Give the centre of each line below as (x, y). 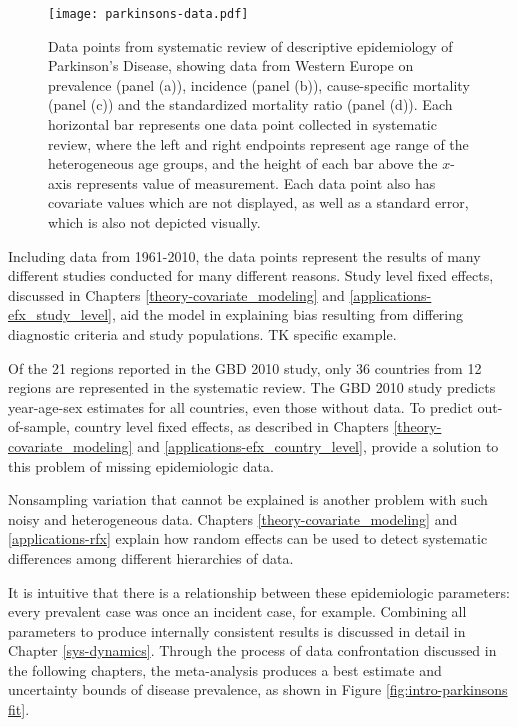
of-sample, (39, 426)
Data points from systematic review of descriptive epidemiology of (250, 45)
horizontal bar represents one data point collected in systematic (242, 124)
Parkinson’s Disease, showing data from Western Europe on (231, 65)
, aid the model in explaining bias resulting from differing (287, 314)
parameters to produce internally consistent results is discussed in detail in (237, 630)
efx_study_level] (60, 314)
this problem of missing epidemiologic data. (141, 465)
